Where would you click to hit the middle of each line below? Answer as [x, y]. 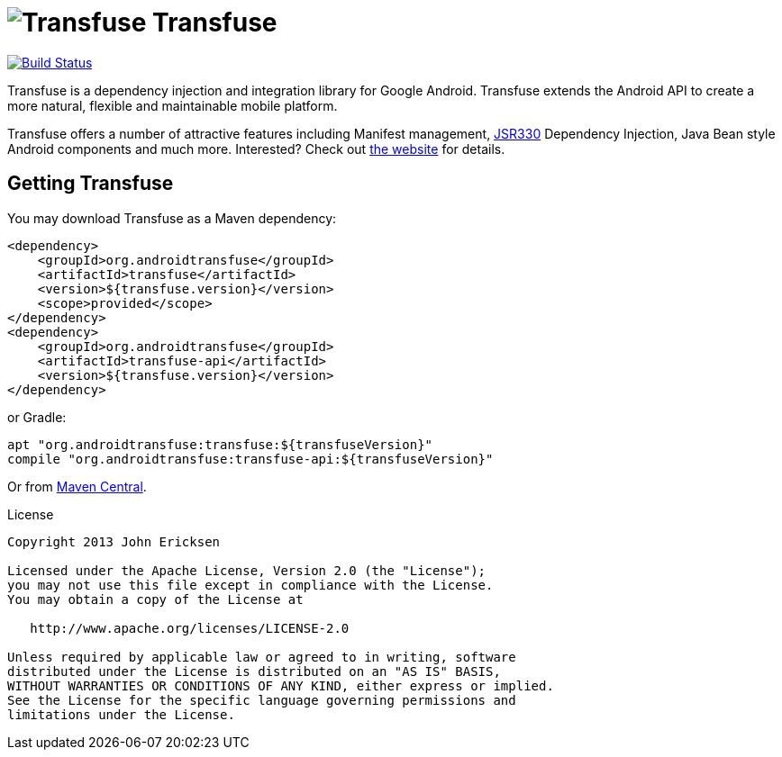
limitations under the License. [121, 714]
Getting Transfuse [91, 184]
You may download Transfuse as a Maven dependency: [172, 218]
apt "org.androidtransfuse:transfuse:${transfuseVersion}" [220, 444]
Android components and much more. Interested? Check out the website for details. [256, 149]
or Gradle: [37, 417]
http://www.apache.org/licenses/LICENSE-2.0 [190, 628]
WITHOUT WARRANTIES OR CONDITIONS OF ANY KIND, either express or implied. [281, 685]
